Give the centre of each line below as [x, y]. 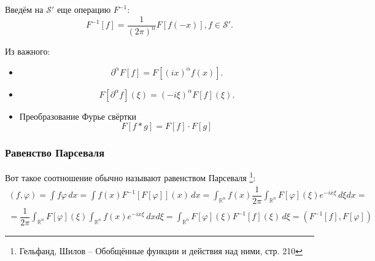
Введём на [24, 9]
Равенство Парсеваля [55, 153]
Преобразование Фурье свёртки [78, 116]
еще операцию [84, 9]
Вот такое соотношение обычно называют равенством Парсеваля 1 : [130, 177]
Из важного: [28, 51]
